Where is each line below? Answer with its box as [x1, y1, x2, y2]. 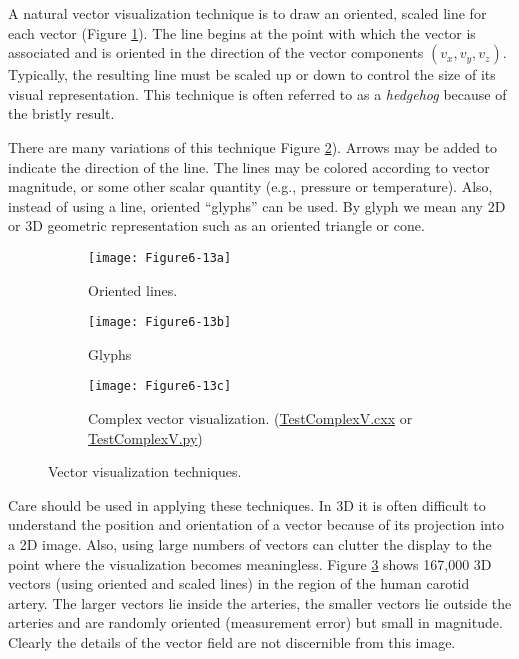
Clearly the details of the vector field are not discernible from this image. [8, 632, 456, 653]
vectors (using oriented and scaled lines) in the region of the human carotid [8, 573, 470, 594]
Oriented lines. [88, 279, 178, 300]
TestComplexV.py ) [88, 427, 203, 448]
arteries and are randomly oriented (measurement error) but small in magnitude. [8, 612, 503, 633]
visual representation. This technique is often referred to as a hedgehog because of [8, 83, 507, 104]
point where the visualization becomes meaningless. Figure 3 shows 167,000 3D [8, 553, 492, 574]
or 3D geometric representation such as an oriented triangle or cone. [8, 215, 425, 236]
